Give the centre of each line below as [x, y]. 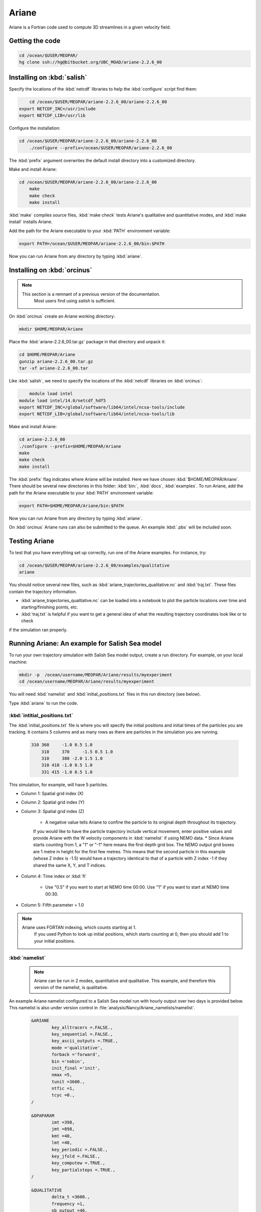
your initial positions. [55, 941]
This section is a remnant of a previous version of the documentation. [91, 294]
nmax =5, [62, 1075]
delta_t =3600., [71, 1197]
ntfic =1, [63, 1089]
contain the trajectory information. [43, 591]
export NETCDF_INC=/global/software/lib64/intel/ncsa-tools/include [102, 407]
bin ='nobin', [68, 1061]
